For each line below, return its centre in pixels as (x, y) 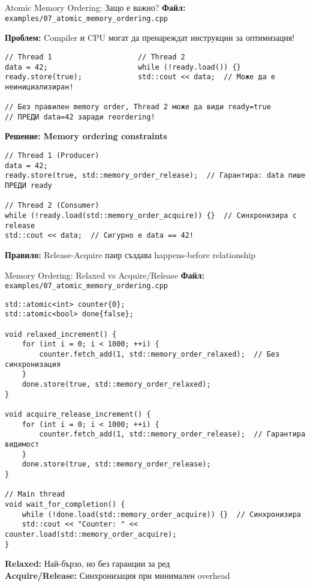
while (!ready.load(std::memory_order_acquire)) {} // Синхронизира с (151, 215)
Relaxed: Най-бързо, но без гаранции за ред (88, 563)
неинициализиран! (39, 87)
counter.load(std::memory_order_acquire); (91, 534)
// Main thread (35, 494)
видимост (22, 444)
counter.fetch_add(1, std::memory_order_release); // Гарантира (172, 434)
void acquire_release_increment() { (78, 414)
